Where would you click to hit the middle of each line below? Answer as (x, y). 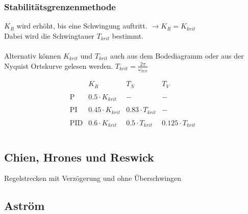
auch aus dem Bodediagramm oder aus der (177, 56)
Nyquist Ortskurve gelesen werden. (59, 65)
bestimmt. (128, 35)
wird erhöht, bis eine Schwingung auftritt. (82, 26)
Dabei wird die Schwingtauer (49, 35)
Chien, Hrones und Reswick (79, 157)
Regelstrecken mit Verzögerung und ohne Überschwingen (93, 178)
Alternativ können (33, 56)
